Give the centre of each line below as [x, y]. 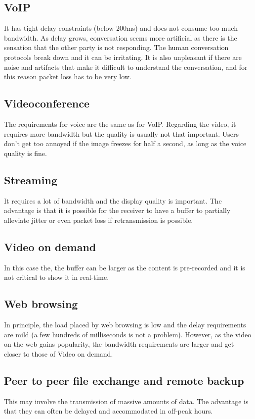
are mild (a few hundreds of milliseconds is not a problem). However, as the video [128, 334]
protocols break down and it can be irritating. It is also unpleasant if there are [123, 57]
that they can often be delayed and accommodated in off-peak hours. [108, 411]
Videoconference [47, 103]
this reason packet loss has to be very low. [68, 77]
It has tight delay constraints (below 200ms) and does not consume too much [121, 28]
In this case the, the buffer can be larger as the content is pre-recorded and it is [125, 267]
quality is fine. [25, 153]
